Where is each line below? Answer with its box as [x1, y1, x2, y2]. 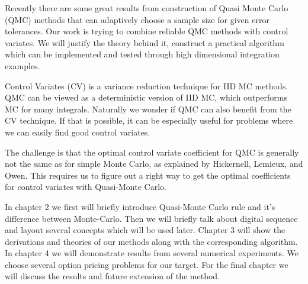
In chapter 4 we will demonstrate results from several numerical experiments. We [5, 247, 299, 259]
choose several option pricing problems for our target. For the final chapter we [5, 258, 288, 270]
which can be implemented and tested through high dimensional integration [5, 48, 280, 60]
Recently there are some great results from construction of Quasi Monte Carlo [5, 2, 288, 14]
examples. [5, 59, 40, 72]
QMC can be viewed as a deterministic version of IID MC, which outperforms [5, 91, 288, 104]
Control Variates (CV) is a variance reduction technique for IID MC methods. [5, 79, 288, 92]
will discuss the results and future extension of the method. [5, 270, 220, 282]
